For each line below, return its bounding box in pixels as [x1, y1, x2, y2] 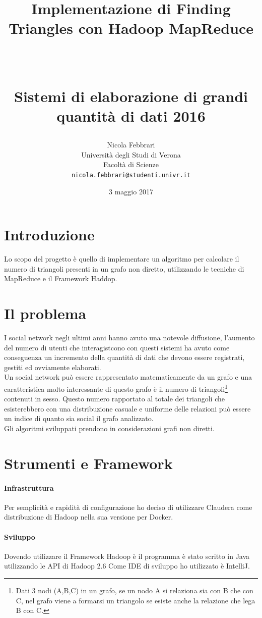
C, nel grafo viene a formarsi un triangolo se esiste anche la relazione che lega [16, 595, 255, 605]
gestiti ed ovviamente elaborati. [4, 362, 101, 372]
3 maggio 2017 [109, 186, 153, 196]
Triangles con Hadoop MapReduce [8, 18, 254, 38]
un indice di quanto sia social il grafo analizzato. [4, 413, 154, 424]
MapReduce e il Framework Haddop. [4, 273, 117, 284]
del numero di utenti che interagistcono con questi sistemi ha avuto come [4, 342, 230, 352]
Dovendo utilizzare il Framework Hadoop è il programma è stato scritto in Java [4, 550, 250, 561]
